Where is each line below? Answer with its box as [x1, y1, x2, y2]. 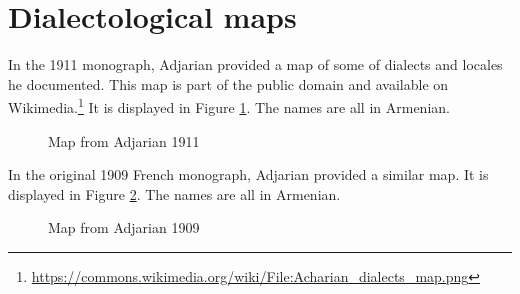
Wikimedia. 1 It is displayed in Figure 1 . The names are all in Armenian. [8, 94, 450, 117]
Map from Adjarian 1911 [48, 130, 200, 151]
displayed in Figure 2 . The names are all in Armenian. [8, 183, 341, 204]
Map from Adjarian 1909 [48, 217, 200, 238]
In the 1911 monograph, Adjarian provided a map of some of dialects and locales [8, 54, 503, 75]
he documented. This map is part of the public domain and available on [8, 73, 449, 94]
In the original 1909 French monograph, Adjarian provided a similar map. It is [8, 164, 489, 185]
